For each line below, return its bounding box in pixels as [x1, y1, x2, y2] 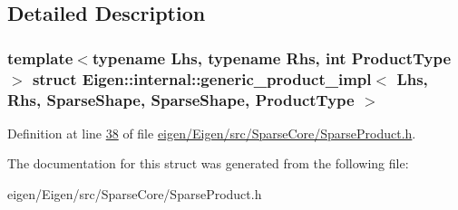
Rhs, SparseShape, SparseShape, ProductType [7, 88, 355, 110]
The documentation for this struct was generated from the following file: [7, 154, 409, 173]
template [7, 46, 73, 69]
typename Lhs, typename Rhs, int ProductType [92, 46, 452, 69]
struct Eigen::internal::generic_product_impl [32, 67, 372, 90]
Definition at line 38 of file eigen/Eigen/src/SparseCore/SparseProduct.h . [7, 123, 416, 142]
